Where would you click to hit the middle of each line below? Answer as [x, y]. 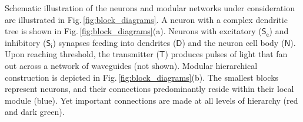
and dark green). [35, 112]
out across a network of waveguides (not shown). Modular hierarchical [131, 65]
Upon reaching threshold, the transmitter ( [82, 54]
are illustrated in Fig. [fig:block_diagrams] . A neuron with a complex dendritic [146, 19]
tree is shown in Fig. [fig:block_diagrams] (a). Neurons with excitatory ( [133, 31]
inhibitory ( [26, 42]
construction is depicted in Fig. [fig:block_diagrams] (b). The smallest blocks [142, 77]
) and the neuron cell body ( [233, 42]
